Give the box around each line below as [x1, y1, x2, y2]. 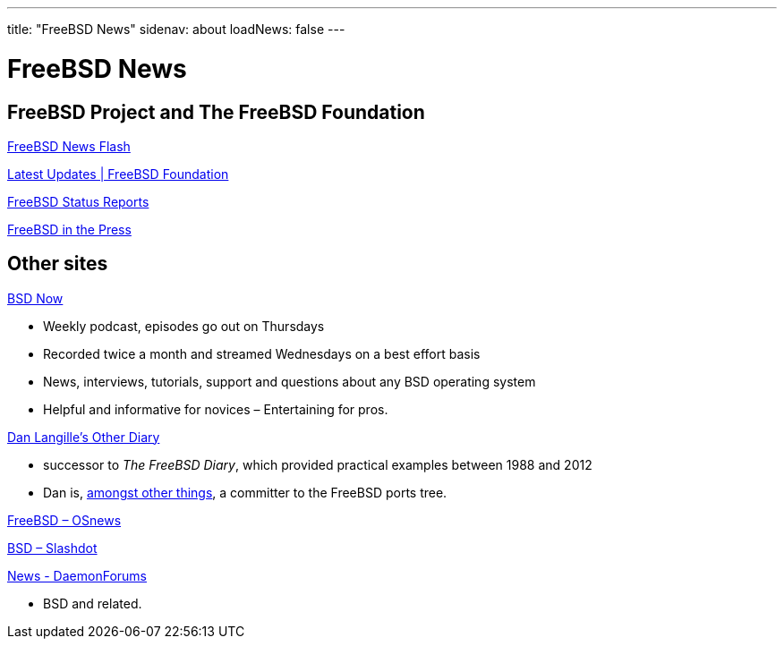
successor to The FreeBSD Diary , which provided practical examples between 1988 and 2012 [43, 456, 592, 472]
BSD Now [7, 290, 64, 306]
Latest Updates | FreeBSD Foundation [7, 166, 229, 182]
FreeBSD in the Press [7, 221, 132, 237]
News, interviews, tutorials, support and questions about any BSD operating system [43, 373, 536, 389]
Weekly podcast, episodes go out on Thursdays [43, 318, 325, 334]
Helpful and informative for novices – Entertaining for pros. [43, 401, 388, 417]
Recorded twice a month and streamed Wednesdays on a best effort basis [43, 345, 481, 361]
